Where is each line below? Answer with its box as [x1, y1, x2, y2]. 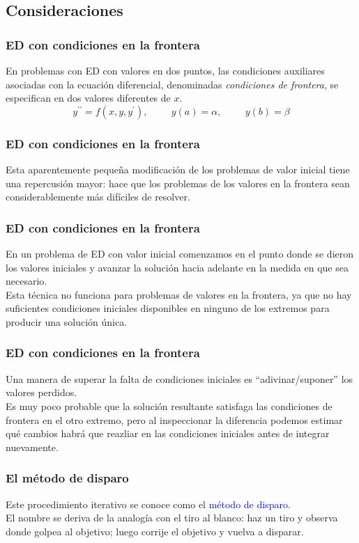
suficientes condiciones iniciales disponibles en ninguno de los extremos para [6, 301, 330, 315]
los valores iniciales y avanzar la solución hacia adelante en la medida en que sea [6, 260, 349, 274]
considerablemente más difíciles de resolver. [6, 189, 190, 204]
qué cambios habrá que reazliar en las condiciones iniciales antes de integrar [6, 426, 330, 441]
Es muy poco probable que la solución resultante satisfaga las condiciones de [6, 398, 333, 413]
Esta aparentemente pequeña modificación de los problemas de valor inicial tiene [6, 162, 350, 176]
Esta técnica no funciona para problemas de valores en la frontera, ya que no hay [6, 287, 352, 301]
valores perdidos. [6, 385, 77, 400]
